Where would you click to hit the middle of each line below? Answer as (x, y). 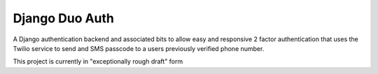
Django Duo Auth (64, 18)
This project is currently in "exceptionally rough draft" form (98, 61)
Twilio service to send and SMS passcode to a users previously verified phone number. (139, 48)
